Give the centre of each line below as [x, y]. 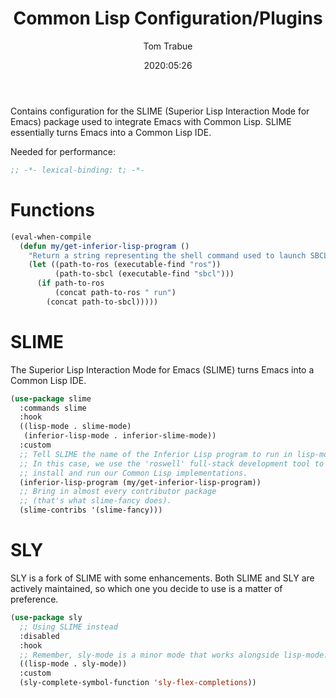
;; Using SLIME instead [68, 627]
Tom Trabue [168, 46]
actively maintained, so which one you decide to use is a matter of [146, 588]
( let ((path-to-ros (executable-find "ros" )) [125, 265]
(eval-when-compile [51, 237]
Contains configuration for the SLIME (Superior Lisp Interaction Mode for [160, 111]
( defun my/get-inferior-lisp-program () [104, 246]
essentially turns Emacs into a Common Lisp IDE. [111, 132]
